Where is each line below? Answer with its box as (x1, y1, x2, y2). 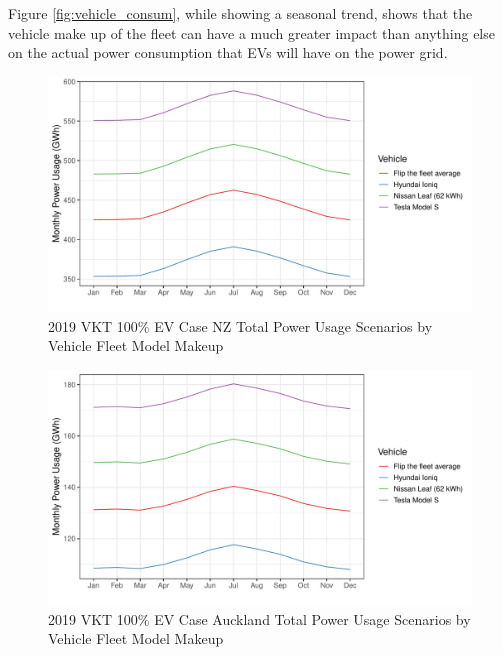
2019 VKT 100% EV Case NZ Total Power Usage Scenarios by (48, 315, 433, 336)
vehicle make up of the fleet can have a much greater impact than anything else (8, 22, 495, 43)
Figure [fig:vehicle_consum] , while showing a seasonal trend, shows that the (8, 3, 473, 23)
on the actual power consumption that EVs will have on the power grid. (8, 42, 448, 63)
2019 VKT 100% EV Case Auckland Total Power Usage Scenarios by (48, 608, 471, 629)
